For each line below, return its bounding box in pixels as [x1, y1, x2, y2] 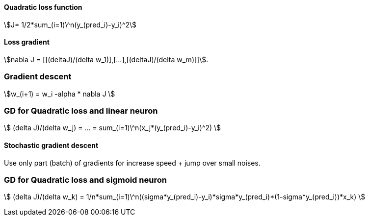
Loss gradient [4, 38, 50, 47]
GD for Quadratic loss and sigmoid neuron [4, 174, 167, 185]
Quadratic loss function [4, 3, 82, 11]
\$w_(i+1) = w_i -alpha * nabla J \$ [4, 89, 115, 98]
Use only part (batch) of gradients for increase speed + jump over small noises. [4, 158, 261, 167]
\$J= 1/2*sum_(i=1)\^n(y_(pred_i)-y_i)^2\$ [4, 20, 136, 29]
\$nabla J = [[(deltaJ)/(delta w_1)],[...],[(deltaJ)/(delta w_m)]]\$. [4, 55, 209, 64]
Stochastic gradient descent [4, 141, 99, 149]
